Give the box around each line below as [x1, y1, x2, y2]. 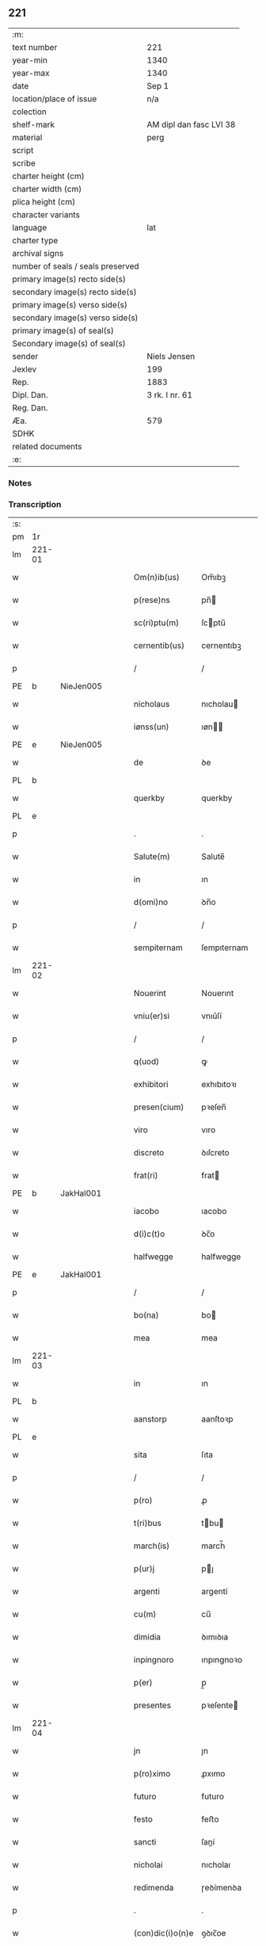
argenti [133, 1586, 161, 1597]
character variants [12, 209, 81, 220]
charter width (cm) [12, 183, 82, 194]
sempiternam [133, 942, 184, 953]
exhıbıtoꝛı [201, 1079, 237, 1090]
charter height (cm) [12, 170, 85, 181]
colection [12, 106, 47, 117]
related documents [12, 441, 82, 452]
